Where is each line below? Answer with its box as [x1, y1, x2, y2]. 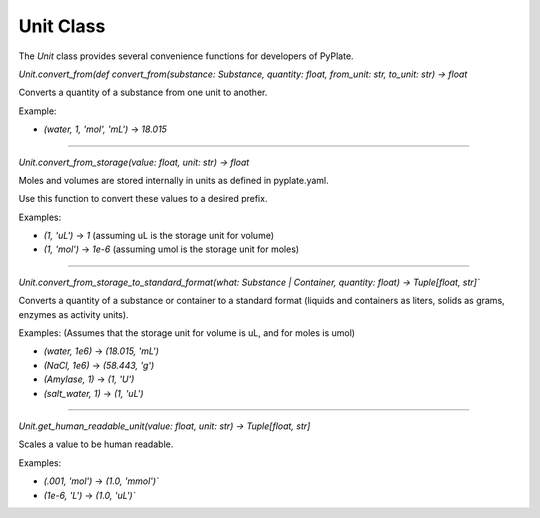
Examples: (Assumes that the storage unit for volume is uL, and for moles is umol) [18, 327, 355, 339]
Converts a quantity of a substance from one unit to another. [18, 86, 268, 99]
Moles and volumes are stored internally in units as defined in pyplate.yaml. [18, 174, 329, 186]
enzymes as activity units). [18, 308, 129, 320]
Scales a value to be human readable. [18, 438, 174, 450]
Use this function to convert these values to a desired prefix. [18, 193, 268, 205]
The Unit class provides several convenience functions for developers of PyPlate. [18, 50, 354, 62]
